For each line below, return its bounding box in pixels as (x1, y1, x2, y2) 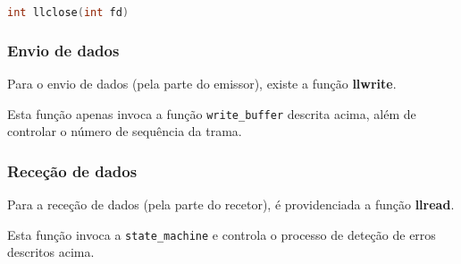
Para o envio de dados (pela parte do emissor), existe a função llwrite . (7, 74, 397, 93)
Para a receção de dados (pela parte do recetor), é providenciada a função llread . (7, 195, 455, 214)
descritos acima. (7, 243, 95, 261)
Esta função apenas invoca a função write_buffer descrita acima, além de (7, 104, 416, 123)
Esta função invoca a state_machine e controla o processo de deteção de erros (7, 225, 436, 243)
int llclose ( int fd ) (7, 6, 130, 19)
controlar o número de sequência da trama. (7, 122, 242, 141)
